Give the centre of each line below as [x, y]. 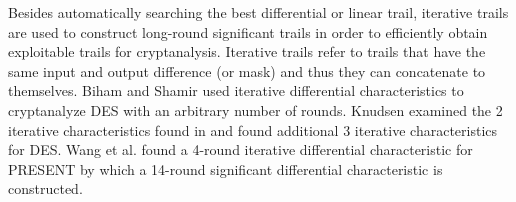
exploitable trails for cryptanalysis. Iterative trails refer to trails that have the [247, 51]
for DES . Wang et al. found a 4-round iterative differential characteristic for [240, 149]
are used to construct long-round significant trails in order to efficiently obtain [248, 31]
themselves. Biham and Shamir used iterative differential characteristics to [236, 90]
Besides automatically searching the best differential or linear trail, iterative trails [258, 12]
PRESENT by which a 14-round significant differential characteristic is [225, 168]
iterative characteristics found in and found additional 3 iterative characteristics [253, 129]
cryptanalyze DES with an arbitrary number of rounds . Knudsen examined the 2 [255, 109]
